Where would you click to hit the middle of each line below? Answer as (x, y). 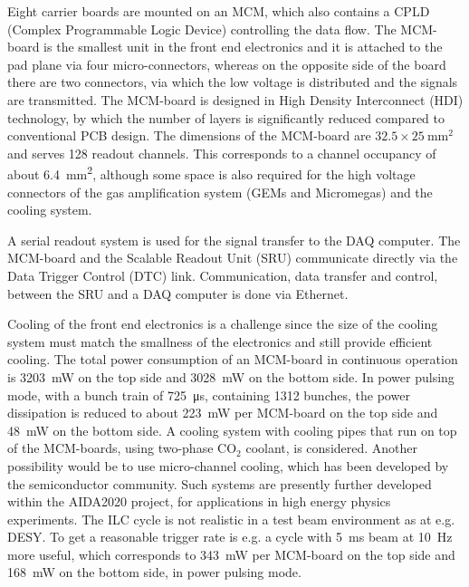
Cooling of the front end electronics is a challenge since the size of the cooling (223, 324)
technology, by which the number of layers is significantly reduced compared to (226, 117)
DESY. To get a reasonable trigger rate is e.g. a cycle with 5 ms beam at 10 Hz (230, 537)
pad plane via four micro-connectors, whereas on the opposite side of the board (227, 64)
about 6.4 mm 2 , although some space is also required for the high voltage (211, 173)
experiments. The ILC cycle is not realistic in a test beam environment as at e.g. (231, 519)
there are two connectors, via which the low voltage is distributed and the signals (233, 82)
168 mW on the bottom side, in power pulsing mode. (154, 572)
